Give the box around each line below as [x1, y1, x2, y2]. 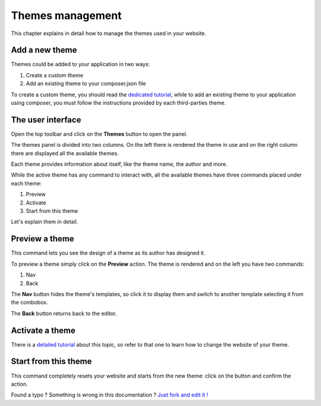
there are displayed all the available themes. [11, 149, 119, 157]
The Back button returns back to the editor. [11, 310, 117, 317]
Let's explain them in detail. [11, 218, 78, 225]
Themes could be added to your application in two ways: [11, 61, 150, 68]
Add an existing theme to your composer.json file [26, 80, 146, 87]
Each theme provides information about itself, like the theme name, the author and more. [11, 160, 228, 168]
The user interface [11, 115, 81, 125]
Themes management [11, 9, 122, 22]
